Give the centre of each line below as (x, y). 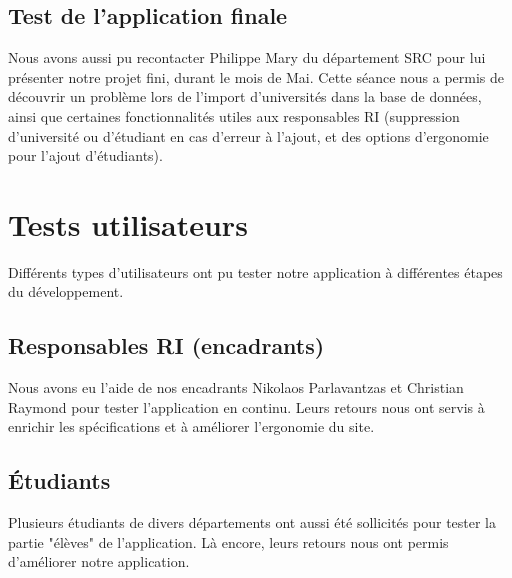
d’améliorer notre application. (99, 561)
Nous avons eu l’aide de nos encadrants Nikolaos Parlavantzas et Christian (236, 387)
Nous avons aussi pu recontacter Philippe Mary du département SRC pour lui (247, 57)
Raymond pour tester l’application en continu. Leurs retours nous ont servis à (246, 406)
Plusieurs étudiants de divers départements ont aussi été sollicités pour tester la (252, 522)
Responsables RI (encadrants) (166, 345)
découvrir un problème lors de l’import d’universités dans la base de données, (245, 96)
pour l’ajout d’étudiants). (85, 155)
